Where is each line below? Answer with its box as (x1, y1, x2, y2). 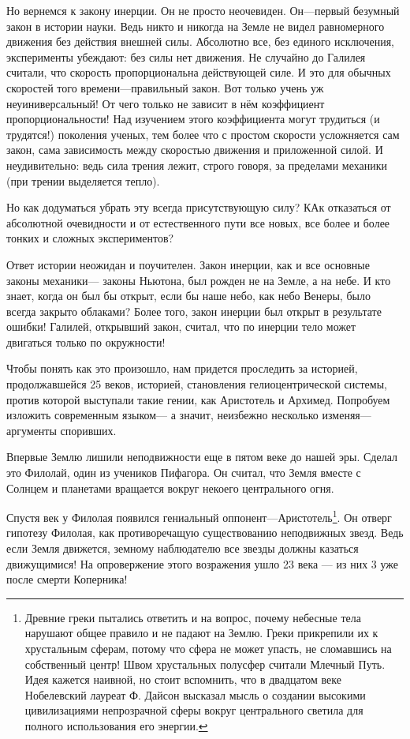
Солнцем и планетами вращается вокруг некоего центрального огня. (6, 479, 334, 496)
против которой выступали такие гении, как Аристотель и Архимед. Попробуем (6, 391, 390, 407)
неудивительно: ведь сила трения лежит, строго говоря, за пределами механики (6, 156, 387, 173)
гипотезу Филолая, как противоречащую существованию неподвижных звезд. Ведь (6, 524, 404, 541)
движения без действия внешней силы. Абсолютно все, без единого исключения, (6, 33, 394, 50)
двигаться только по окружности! (6, 333, 166, 350)
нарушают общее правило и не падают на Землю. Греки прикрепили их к (24, 625, 378, 641)
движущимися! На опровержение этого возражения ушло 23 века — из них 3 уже (6, 555, 399, 572)
